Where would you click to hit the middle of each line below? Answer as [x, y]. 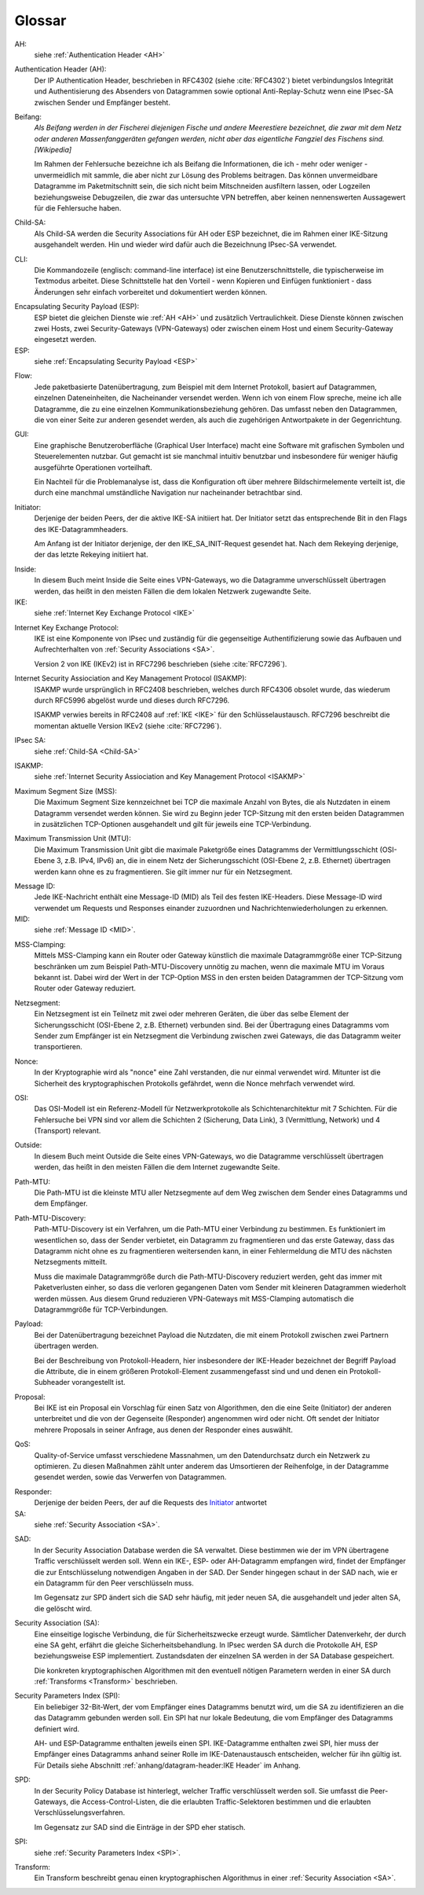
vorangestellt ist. [99, 1383]
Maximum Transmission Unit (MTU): [73, 839]
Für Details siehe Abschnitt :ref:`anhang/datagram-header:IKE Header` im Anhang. [168, 1765]
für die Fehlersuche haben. [78, 208]
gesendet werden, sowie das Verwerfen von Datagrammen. [130, 1477]
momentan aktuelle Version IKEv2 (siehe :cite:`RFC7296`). [128, 725]
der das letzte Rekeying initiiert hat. [91, 555]
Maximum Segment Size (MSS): [66, 791]
